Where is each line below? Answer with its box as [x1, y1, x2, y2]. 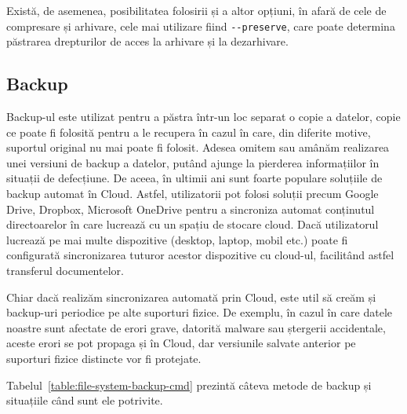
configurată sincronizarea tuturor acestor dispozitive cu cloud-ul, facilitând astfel [6, 247, 394, 263]
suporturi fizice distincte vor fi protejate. [6, 350, 202, 366]
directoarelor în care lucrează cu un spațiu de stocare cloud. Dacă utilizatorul [6, 216, 379, 233]
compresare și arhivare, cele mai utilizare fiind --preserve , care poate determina [6, 17, 395, 34]
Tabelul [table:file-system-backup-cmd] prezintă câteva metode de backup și [6, 376, 372, 393]
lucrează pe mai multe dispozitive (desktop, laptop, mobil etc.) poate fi [6, 231, 348, 247]
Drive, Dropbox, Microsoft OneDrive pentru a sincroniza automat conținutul [6, 200, 375, 217]
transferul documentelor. [6, 262, 124, 278]
